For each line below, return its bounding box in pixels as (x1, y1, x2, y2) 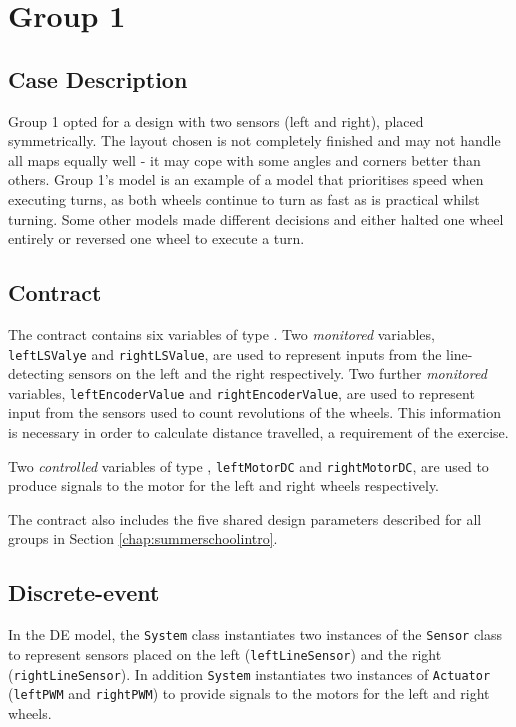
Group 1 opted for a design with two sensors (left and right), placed (8, 110, 424, 131)
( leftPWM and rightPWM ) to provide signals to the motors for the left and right (8, 683, 490, 704)
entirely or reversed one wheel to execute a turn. (8, 228, 305, 249)
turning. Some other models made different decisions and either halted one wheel (8, 208, 504, 229)
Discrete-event (8, 577, 160, 608)
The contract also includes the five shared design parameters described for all (8, 508, 482, 529)
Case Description (8, 63, 188, 94)
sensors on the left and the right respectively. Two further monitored (68, 363, 487, 384)
